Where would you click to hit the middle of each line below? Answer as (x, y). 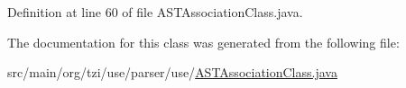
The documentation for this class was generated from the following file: (203, 42)
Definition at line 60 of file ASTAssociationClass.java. (155, 12)
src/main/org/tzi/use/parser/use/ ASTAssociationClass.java (172, 72)
